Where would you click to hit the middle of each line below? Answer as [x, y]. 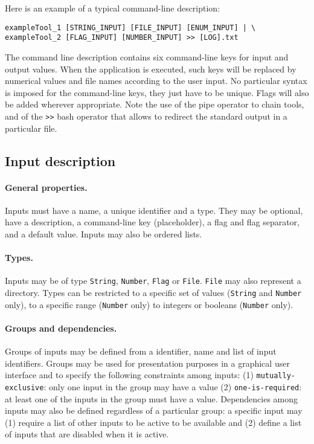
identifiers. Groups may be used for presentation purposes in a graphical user [147, 363]
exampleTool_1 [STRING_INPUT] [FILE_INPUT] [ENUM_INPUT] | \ [130, 27]
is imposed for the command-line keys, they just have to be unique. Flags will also [157, 92]
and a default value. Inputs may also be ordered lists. [104, 233]
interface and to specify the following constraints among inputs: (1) [129, 375]
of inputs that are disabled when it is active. [87, 434]
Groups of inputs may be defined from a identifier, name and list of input [141, 351]
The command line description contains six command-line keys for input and [147, 56]
